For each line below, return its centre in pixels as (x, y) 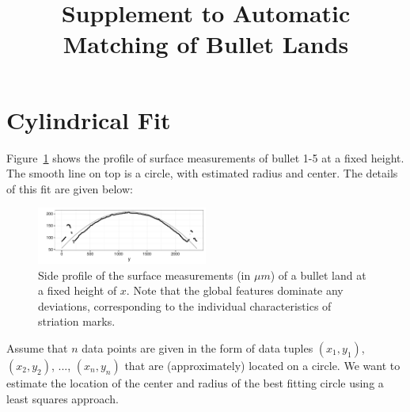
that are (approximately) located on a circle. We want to (262, 365)
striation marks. (77, 321)
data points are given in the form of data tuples (197, 347)
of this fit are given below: (70, 188)
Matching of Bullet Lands (206, 44)
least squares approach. (63, 398)
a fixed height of (78, 290)
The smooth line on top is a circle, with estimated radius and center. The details (202, 173)
